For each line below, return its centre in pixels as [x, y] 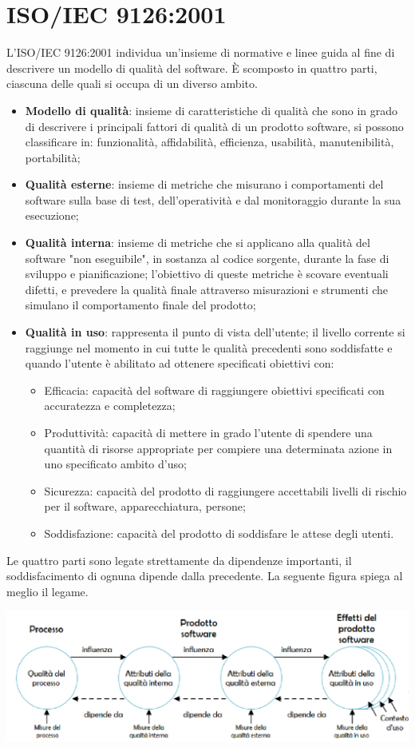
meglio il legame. [47, 591]
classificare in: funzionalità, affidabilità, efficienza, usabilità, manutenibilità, [209, 142]
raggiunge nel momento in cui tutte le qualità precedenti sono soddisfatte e [209, 347]
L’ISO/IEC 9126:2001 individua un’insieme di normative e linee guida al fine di [201, 52]
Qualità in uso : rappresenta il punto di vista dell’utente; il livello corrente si [215, 332]
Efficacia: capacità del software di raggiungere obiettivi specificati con [214, 390]
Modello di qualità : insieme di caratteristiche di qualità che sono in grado [211, 110]
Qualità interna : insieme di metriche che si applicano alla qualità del [198, 243]
